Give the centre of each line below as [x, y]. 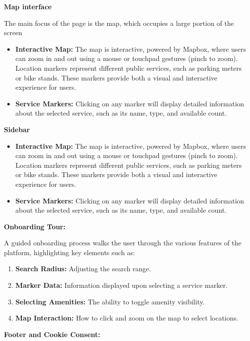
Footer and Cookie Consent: [52, 334]
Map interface [28, 6]
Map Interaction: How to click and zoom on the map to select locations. [127, 318]
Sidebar [17, 129]
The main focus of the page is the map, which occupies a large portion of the [119, 23]
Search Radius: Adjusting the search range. [83, 269]
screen [13, 32]
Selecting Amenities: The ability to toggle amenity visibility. [110, 301]
